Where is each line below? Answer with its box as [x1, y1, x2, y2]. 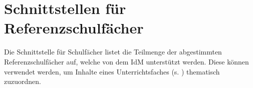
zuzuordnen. [4, 76, 41, 86]
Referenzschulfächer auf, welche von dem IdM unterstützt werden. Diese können [4, 56, 249, 66]
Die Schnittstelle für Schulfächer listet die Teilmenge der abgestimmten [4, 46, 222, 57]
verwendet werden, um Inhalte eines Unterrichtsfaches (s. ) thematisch [4, 66, 220, 76]
